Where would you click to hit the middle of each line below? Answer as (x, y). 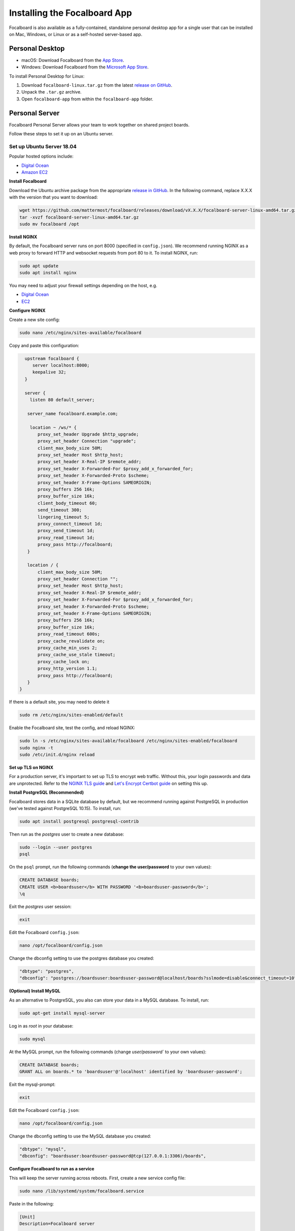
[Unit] (27, 1217)
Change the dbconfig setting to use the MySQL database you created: (80, 1136)
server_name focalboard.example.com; (73, 413)
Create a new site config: (34, 320)
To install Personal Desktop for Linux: (47, 76)
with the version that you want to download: (54, 197)
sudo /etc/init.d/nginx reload (57, 755)
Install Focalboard (28, 181)
